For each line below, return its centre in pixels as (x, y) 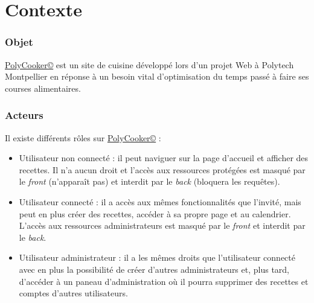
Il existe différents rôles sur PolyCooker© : (83, 137)
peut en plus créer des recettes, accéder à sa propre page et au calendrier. (155, 213)
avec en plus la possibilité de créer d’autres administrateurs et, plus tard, (154, 269)
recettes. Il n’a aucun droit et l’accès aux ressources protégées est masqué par (162, 169)
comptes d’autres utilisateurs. (73, 293)
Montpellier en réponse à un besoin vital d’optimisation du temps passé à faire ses (157, 76)
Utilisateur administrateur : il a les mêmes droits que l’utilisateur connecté (157, 257)
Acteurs (24, 115)
